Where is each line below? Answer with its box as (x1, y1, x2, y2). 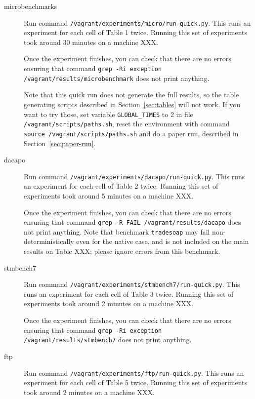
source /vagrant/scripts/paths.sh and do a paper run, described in (24, 128, 239, 138)
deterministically (24, 236, 74, 246)
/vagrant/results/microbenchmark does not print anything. (24, 73, 210, 83)
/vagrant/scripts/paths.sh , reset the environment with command (24, 119, 230, 129)
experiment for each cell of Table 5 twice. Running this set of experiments (24, 377, 248, 388)
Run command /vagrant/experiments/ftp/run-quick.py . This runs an (24, 367, 244, 378)
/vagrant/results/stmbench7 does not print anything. (24, 334, 192, 345)
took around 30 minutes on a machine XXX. (24, 37, 158, 47)
